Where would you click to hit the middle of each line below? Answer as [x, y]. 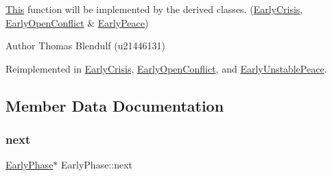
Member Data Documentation [115, 105]
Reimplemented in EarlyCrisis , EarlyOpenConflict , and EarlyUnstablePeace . [166, 68]
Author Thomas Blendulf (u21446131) [85, 46]
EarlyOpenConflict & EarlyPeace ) [77, 22]
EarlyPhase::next [97, 165]
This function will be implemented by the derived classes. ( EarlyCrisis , [154, 9]
